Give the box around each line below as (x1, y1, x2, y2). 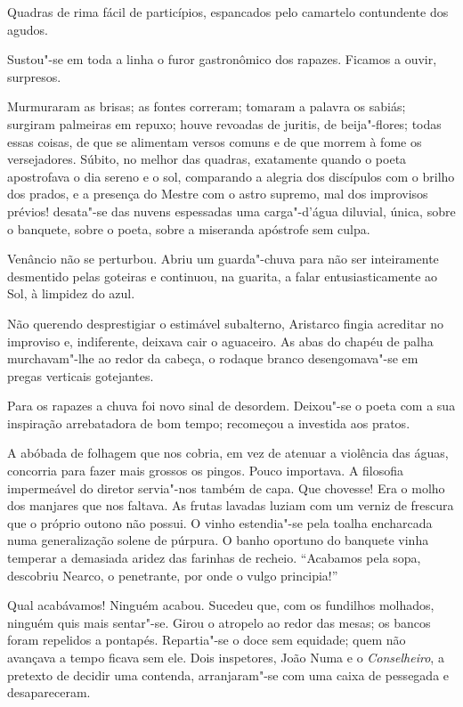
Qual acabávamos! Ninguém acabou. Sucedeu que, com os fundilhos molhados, (7, 596, 435, 614)
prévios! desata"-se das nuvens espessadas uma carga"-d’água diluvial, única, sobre (7, 201, 456, 220)
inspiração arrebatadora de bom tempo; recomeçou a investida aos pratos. (7, 413, 410, 432)
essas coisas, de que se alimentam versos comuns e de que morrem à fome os (7, 132, 422, 150)
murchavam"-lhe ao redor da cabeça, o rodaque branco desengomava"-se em (7, 349, 418, 368)
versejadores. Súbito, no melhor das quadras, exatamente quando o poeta (7, 150, 407, 168)
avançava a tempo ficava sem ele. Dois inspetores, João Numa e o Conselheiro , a (7, 648, 444, 666)
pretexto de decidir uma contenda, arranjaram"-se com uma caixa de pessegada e (7, 665, 450, 684)
